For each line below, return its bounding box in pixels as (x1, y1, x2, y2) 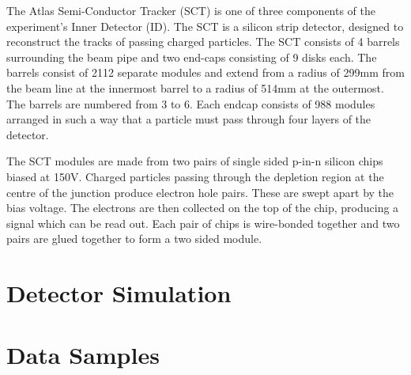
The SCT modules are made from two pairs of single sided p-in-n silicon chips (6, 153, 383, 169)
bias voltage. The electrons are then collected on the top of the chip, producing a (6, 199, 399, 216)
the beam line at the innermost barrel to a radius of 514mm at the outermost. (6, 79, 384, 96)
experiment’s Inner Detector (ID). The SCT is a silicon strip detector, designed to (6, 17, 404, 34)
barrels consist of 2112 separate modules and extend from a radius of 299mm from (6, 64, 405, 81)
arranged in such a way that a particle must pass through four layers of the (6, 111, 371, 127)
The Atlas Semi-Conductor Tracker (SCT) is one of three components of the (6, 2, 376, 18)
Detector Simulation (6, 277, 232, 309)
